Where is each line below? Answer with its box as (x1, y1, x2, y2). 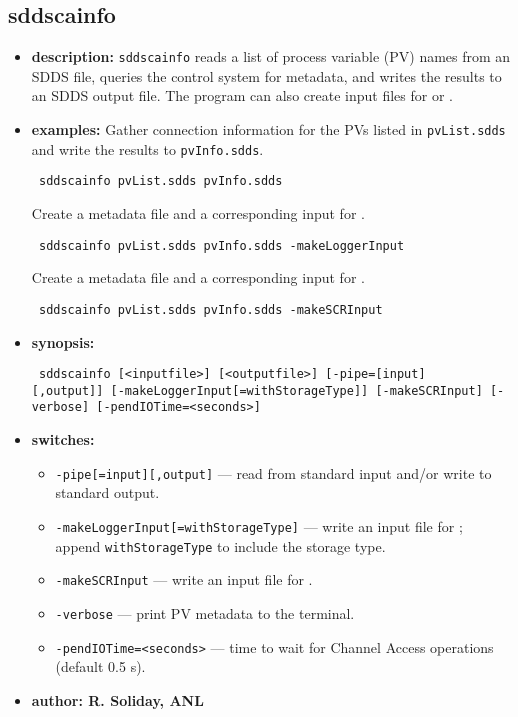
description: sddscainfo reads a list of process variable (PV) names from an (31, 46, 511, 67)
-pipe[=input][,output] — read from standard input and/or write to (55, 462, 492, 483)
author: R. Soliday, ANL (31, 689, 204, 710)
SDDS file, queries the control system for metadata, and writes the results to (31, 65, 502, 86)
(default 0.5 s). (55, 656, 146, 677)
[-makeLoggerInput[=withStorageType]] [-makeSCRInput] (110, 383, 483, 398)
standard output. (55, 482, 160, 503)
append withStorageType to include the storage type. (55, 535, 386, 556)
